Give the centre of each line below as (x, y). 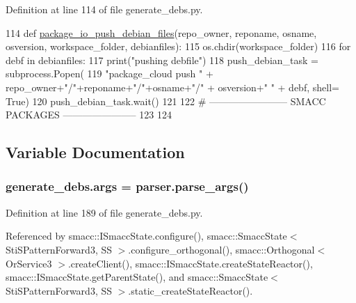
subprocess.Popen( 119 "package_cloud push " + (110, 73)
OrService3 (29, 263)
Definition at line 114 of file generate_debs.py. (104, 9)
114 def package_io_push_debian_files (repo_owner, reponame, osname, (161, 32)
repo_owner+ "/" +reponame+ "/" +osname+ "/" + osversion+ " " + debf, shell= (172, 87)
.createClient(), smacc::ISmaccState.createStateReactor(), (190, 263)
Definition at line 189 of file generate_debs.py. (104, 212)
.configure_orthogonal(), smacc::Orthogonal (221, 249)
